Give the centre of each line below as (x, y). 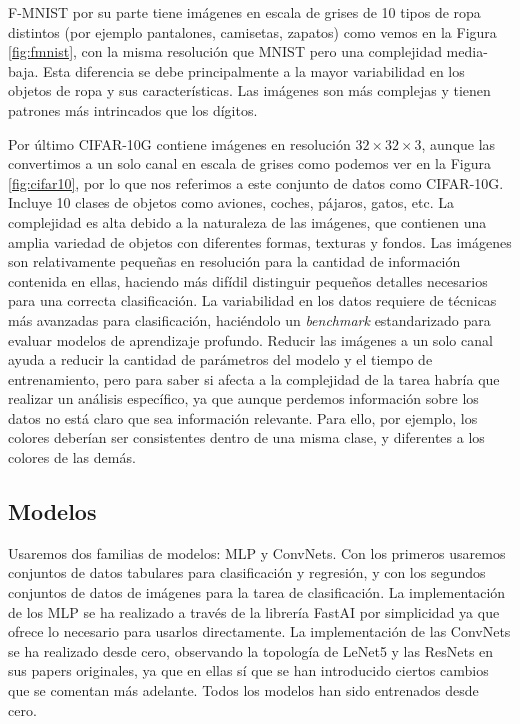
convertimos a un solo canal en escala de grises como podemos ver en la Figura (249, 163)
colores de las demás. (72, 457)
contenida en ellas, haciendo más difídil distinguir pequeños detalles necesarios (248, 280)
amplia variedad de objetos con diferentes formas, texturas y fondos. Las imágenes (260, 241)
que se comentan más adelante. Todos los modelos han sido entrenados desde (243, 690)
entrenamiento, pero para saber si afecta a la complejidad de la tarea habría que (254, 378)
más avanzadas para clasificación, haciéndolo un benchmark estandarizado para (249, 319)
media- (467, 51)
